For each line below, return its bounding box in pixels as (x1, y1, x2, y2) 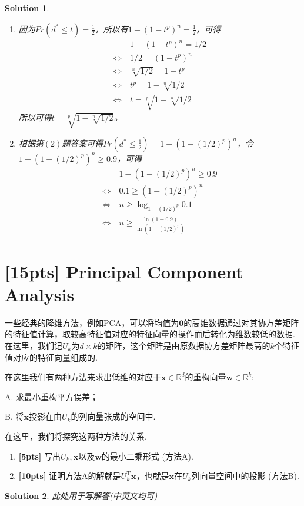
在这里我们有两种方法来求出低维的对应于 (5, 371, 161, 383)
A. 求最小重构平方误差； (5, 390, 99, 402)
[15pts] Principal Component (5, 259, 243, 283)
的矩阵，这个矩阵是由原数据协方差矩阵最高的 (97, 339, 270, 351)
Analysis (5, 282, 75, 306)
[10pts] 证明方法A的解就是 (18, 470, 121, 482)
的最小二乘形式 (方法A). (101, 450, 193, 462)
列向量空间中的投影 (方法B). (191, 470, 299, 482)
